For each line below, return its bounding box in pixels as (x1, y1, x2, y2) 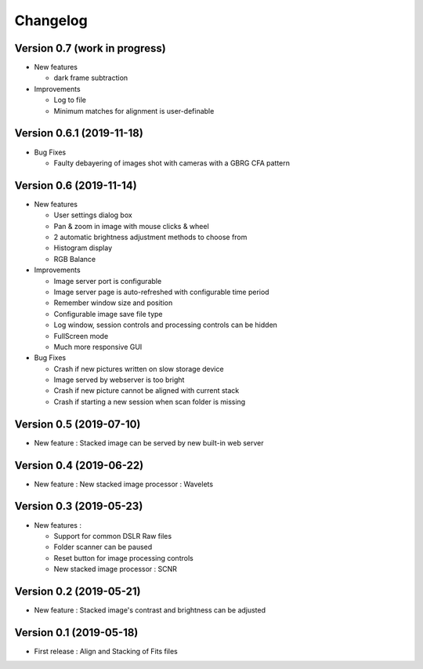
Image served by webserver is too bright (53, 375, 185, 384)
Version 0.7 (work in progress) (14, 42, 166, 55)
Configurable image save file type (53, 309, 163, 318)
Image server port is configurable (53, 276, 162, 285)
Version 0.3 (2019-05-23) (14, 500, 143, 513)
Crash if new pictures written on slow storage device (53, 364, 224, 373)
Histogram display (53, 243, 113, 253)
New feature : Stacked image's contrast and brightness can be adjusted (34, 605, 266, 615)
